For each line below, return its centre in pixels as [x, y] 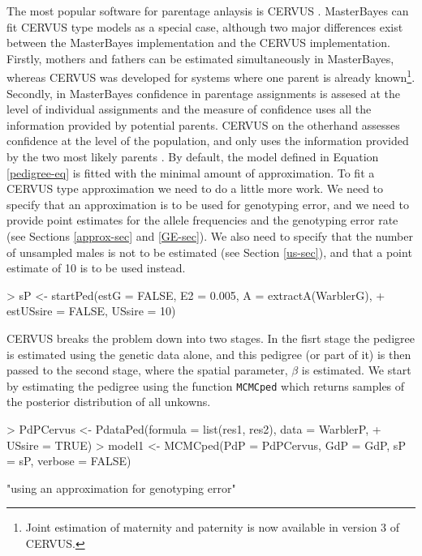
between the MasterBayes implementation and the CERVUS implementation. [198, 43]
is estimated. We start [356, 370]
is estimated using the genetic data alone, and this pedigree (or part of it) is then [209, 354]
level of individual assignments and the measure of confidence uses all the [189, 109]
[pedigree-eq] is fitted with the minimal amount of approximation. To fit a [191, 172]
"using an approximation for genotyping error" [121, 488]
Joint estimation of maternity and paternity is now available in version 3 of [213, 527]
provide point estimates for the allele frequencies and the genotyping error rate [202, 220]
